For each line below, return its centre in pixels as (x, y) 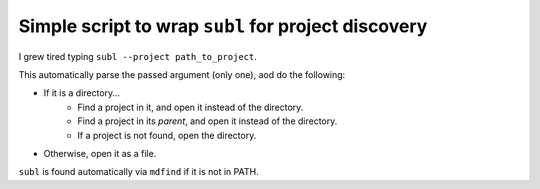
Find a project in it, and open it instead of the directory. (190, 107)
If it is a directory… (81, 93)
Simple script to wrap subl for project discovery (223, 26)
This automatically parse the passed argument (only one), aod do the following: (182, 74)
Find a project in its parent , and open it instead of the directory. (207, 121)
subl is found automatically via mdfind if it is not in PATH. (138, 172)
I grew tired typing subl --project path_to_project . (137, 56)
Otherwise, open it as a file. (100, 153)
